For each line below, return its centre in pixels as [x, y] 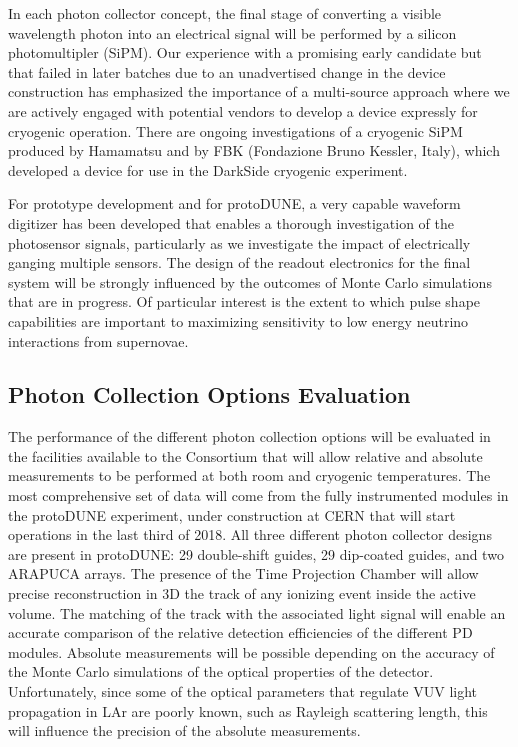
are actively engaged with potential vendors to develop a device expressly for [243, 110]
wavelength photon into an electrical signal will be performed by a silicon [232, 32]
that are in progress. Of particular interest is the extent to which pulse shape [244, 301]
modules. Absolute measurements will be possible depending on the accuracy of [251, 651]
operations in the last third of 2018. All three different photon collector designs [250, 534]
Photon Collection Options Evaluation [209, 394]
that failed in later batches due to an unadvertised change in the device [227, 71]
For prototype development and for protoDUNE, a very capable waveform [234, 203]
